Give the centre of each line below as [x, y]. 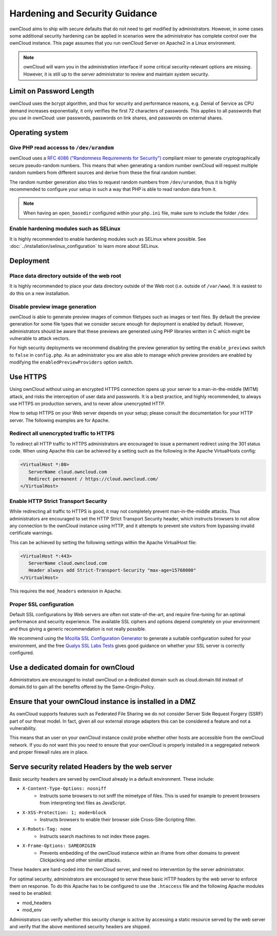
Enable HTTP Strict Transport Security [58, 501]
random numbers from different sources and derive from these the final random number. [103, 173]
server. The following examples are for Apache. [60, 420]
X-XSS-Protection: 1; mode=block [64, 812]
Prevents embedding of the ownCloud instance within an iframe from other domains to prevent [140, 853]
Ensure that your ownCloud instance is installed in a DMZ [103, 702]
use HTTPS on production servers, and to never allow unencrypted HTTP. [87, 403]
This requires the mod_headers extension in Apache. [66, 591]
